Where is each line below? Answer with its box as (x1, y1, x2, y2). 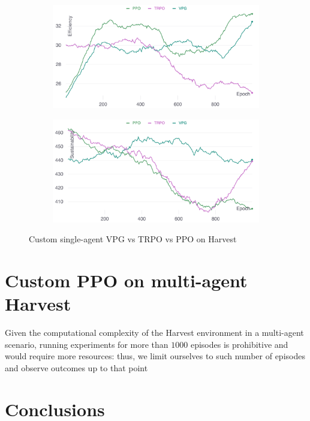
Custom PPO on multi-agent (5, 267, 248, 292)
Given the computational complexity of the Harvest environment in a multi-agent (5, 326, 304, 339)
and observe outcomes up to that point (5, 361, 148, 374)
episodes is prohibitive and (190, 338, 288, 350)
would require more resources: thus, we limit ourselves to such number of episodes (5, 350, 305, 362)
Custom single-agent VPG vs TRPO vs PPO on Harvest (29, 233, 237, 245)
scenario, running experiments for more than (5, 338, 168, 350)
